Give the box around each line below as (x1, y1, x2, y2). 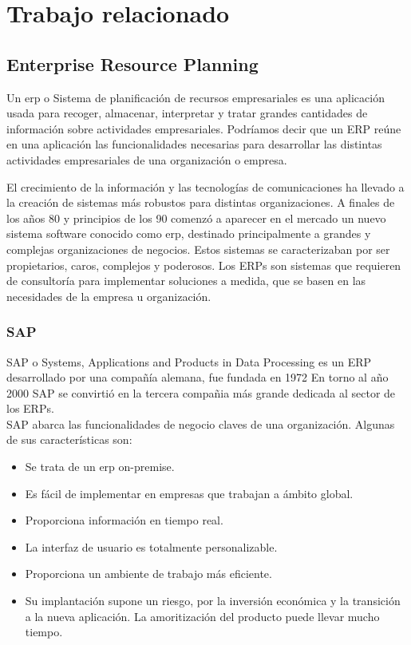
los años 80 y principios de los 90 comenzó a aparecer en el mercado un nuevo (6, 209, 386, 226)
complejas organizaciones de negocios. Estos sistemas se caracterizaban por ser (6, 240, 390, 257)
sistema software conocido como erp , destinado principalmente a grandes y (6, 225, 371, 242)
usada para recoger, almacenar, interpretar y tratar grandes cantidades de (6, 105, 368, 121)
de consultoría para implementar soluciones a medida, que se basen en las (6, 272, 366, 289)
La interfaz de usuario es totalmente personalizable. (25, 538, 278, 555)
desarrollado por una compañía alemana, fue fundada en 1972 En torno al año (6, 369, 389, 386)
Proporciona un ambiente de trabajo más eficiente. (25, 565, 272, 582)
